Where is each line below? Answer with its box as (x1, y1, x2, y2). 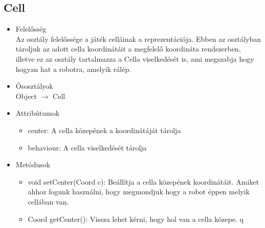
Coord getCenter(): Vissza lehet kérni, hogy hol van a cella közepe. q (28, 213, 244, 224)
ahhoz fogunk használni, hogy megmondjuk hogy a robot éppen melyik (28, 186, 250, 197)
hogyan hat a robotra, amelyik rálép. (15, 63, 131, 74)
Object (15, 90, 37, 101)
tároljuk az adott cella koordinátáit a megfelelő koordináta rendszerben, (15, 43, 241, 54)
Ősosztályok (15, 81, 53, 91)
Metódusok (15, 159, 51, 170)
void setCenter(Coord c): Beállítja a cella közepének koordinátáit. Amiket (28, 176, 259, 187)
